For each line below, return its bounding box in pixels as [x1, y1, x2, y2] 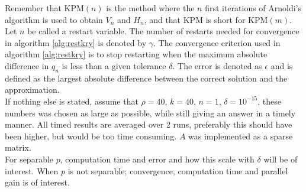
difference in [5, 59, 49, 71]
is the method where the [106, 2, 195, 14]
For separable [5, 152, 54, 165]
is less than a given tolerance [62, 59, 166, 71]
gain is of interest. [5, 176, 70, 188]
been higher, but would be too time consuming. [5, 129, 177, 142]
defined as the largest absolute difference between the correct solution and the [5, 71, 288, 84]
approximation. [5, 83, 60, 96]
